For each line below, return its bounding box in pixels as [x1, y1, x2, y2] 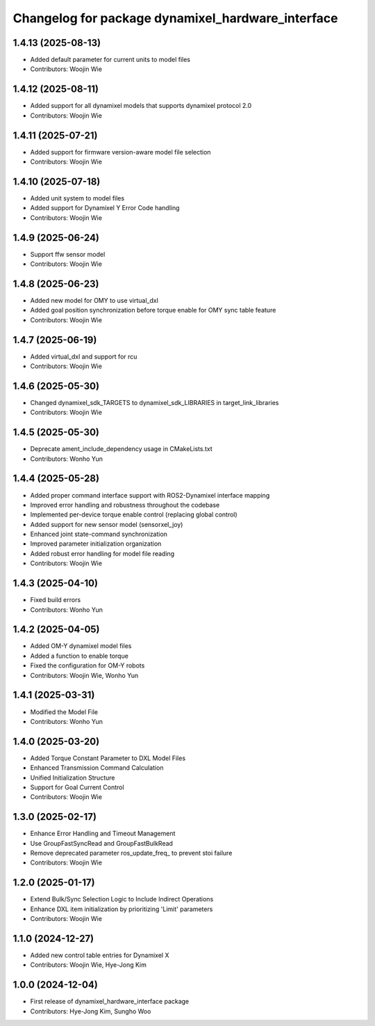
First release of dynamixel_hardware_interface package [30, 997, 190, 1006]
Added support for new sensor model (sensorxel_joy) [30, 520, 183, 528]
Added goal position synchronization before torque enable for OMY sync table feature [30, 306, 276, 315]
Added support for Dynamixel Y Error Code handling [30, 204, 180, 212]
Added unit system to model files [30, 194, 125, 202]
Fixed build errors [30, 596, 81, 604]
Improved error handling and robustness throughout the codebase [30, 500, 220, 509]
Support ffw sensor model [30, 250, 106, 258]
